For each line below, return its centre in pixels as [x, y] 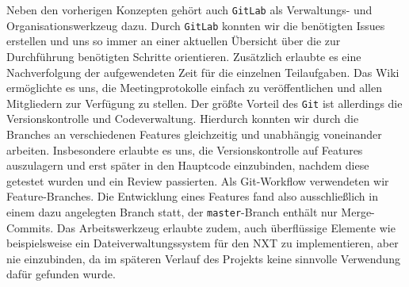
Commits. [30, 227]
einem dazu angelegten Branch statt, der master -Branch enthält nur [172, 211]
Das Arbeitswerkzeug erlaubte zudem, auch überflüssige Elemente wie [226, 227]
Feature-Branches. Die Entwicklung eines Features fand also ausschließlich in [192, 196]
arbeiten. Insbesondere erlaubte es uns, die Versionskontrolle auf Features [185, 149]
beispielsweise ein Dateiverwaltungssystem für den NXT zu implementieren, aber [203, 243]
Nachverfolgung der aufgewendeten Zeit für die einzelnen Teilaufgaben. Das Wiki [203, 72]
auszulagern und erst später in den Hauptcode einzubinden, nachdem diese [188, 165]
